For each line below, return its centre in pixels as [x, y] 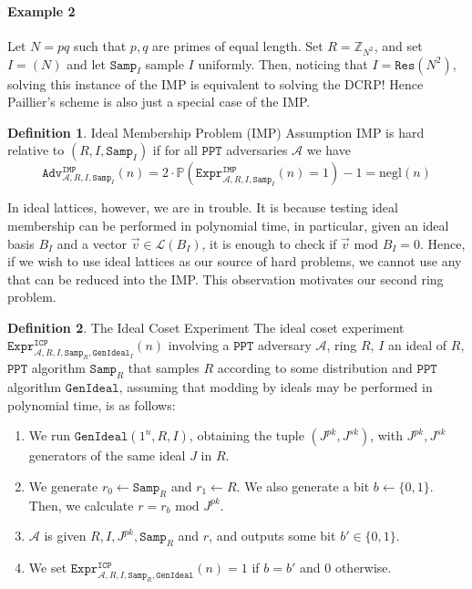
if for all [175, 150]
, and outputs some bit [272, 536]
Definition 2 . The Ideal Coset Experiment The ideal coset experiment [206, 327]
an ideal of [417, 345]
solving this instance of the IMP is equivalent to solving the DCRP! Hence [215, 83]
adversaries [257, 150]
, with [386, 435]
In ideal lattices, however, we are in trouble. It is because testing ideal [203, 207]
